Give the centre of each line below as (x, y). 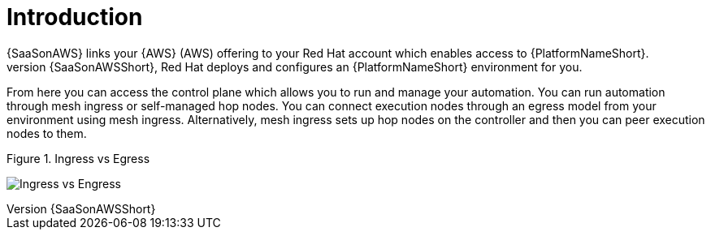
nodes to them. (47, 133)
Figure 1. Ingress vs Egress (78, 158)
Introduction (75, 17)
